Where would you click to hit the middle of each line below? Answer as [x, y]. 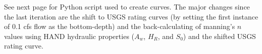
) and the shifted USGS [219, 36]
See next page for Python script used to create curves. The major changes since [127, 6]
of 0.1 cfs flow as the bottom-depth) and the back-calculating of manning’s [120, 26]
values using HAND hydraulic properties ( [69, 36]
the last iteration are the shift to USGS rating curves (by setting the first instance [131, 16]
